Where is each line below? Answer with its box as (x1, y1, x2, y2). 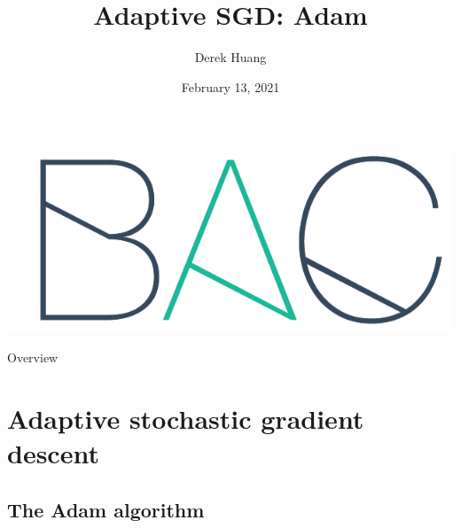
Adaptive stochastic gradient (7, 400, 364, 437)
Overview (7, 348, 59, 367)
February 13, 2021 (181, 77, 280, 96)
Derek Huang (194, 48, 267, 66)
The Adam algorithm (7, 495, 205, 523)
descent (7, 435, 99, 471)
